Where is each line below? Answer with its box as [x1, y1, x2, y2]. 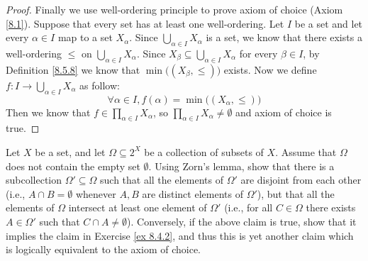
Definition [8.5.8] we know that [6, 62, 140, 77]
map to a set [57, 30, 113, 45]
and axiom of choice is [235, 104, 332, 119]
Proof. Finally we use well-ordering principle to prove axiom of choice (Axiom [6, 2, 343, 16]
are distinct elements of [142, 186, 243, 201]
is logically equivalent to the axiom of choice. [6, 242, 201, 257]
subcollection [6, 172, 62, 187]
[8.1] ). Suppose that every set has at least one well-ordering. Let [6, 16, 284, 30]
